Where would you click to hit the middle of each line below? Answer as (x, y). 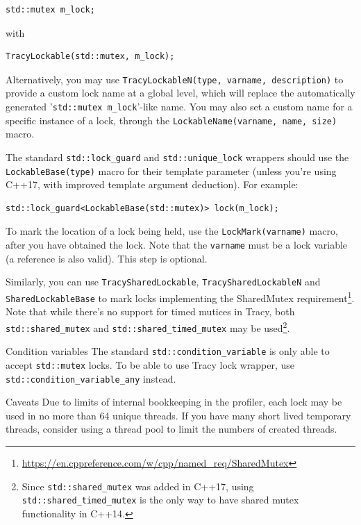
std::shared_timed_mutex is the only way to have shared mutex (160, 500)
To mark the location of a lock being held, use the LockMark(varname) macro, (172, 231)
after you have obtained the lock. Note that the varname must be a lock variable (177, 245)
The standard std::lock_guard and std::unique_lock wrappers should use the (177, 157)
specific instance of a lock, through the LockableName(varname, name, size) (171, 120)
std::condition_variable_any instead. (91, 378)
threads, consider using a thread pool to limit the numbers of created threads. (171, 429)
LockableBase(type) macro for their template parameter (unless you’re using (171, 170)
